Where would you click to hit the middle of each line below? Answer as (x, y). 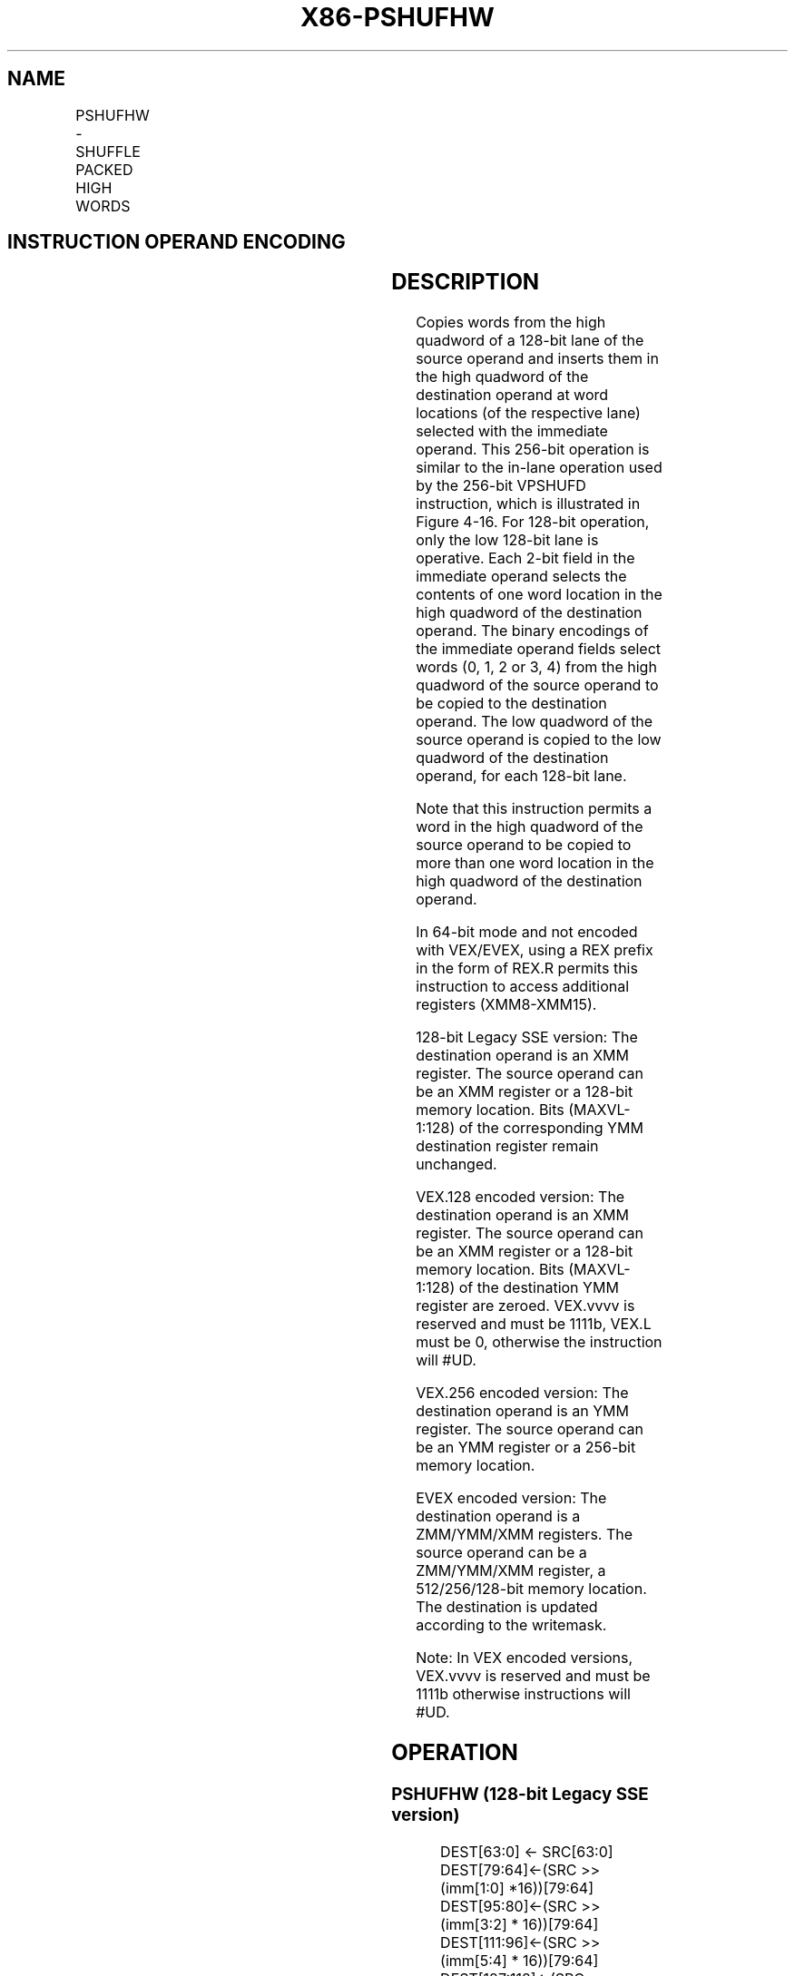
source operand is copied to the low (539, 740)
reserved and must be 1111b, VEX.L (534, 1324)
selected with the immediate (512, 431)
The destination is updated (507, 1607)
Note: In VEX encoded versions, (525, 1658)
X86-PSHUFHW (397, 17)
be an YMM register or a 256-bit (526, 1448)
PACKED (104, 169)
